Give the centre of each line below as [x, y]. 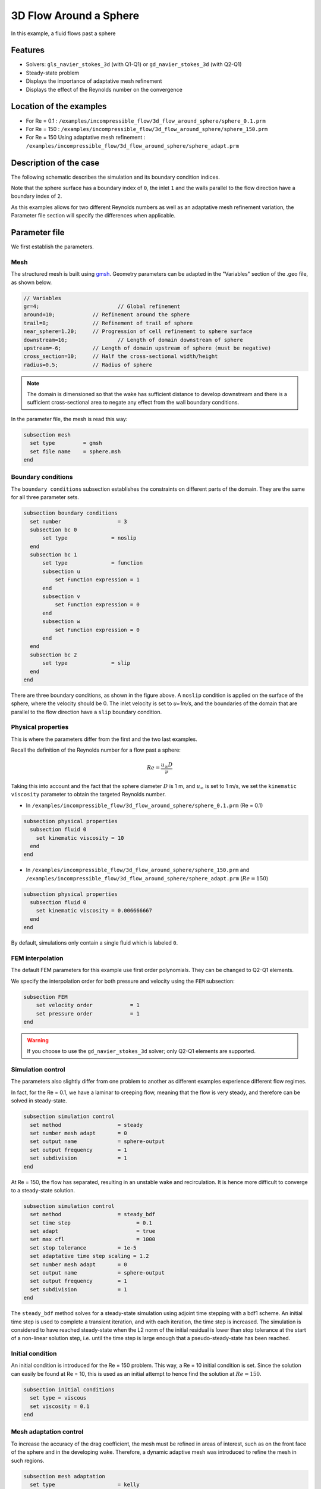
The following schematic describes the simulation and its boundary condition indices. [115, 177]
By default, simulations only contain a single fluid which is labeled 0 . [95, 943]
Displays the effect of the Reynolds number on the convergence [104, 89]
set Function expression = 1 [97, 580]
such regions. [28, 1460]
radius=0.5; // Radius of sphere [88, 365]
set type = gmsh [66, 443]
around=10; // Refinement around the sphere [107, 315]
